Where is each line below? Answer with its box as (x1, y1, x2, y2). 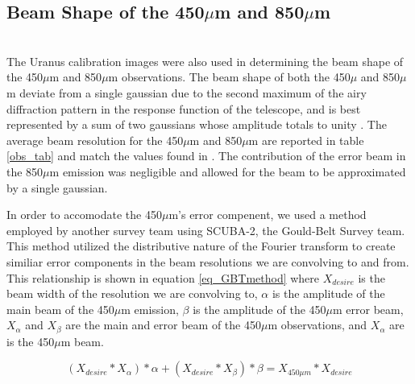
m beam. (60, 332, 104, 349)
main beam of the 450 (6, 300, 114, 317)
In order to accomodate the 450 (6, 206, 162, 223)
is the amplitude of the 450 (193, 300, 326, 317)
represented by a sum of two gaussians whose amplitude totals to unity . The (6, 116, 387, 133)
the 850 (6, 163, 44, 180)
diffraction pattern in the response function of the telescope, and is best (6, 100, 361, 117)
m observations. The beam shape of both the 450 (108, 68, 351, 85)
